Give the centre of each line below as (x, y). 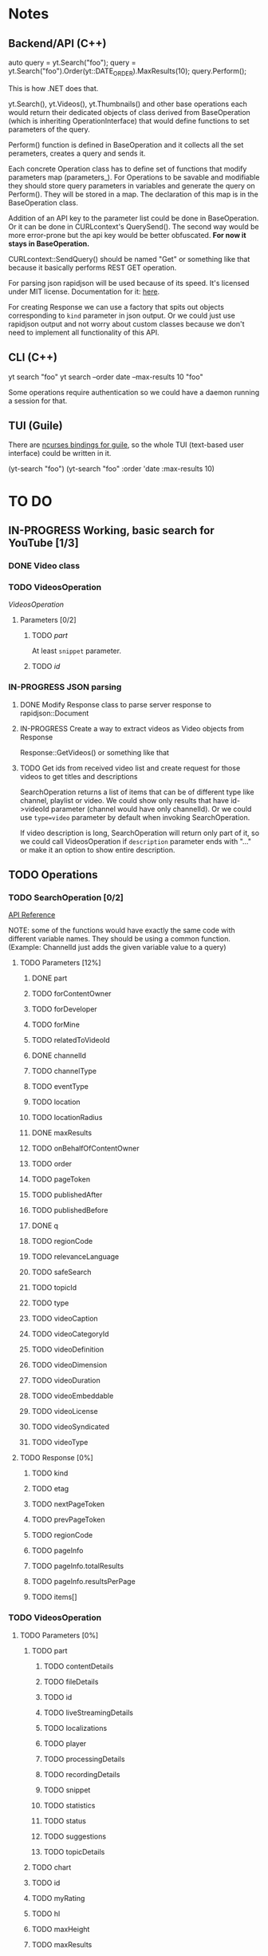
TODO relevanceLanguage (75, 1257)
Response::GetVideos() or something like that (95, 752)
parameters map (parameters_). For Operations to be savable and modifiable (134, 177)
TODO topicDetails (74, 1851)
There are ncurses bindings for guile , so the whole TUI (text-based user (126, 445)
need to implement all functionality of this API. (84, 332)
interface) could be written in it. (60, 453)
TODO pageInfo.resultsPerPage (83, 1582)
